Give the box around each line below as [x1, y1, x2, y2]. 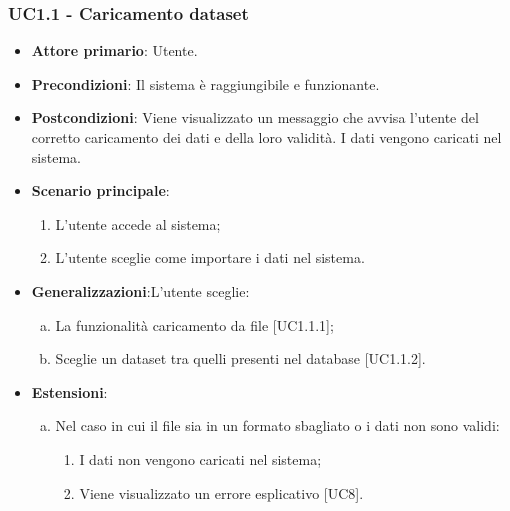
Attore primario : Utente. [31, 40, 198, 61]
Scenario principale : [31, 180, 170, 201]
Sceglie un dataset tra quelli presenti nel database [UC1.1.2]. [55, 348, 426, 369]
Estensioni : [31, 381, 108, 402]
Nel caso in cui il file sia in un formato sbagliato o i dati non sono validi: [55, 415, 500, 436]
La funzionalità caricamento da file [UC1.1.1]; [55, 314, 334, 335]
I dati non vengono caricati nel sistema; [79, 448, 322, 469]
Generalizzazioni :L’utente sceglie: [31, 280, 250, 301]
